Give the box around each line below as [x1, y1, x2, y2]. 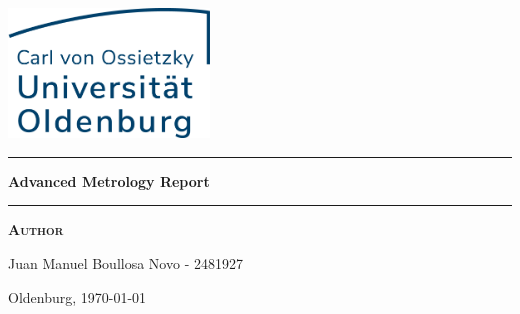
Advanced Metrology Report [8, 170, 210, 191]
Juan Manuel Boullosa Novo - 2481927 [8, 253, 243, 274]
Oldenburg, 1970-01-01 [8, 286, 147, 307]
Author [8, 219, 64, 240]
